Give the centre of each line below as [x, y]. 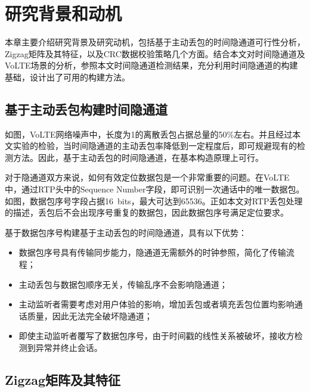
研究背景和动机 [63, 13]
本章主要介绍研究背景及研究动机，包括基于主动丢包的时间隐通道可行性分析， [155, 42]
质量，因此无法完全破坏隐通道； [90, 315]
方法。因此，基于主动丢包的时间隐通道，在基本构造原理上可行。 [138, 157]
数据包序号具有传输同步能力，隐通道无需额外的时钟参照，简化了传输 [152, 252]
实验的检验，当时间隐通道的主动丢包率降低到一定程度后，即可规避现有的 [155, 146]
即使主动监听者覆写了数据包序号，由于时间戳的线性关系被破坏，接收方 [156, 336]
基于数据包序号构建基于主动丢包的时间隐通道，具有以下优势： [126, 232]
